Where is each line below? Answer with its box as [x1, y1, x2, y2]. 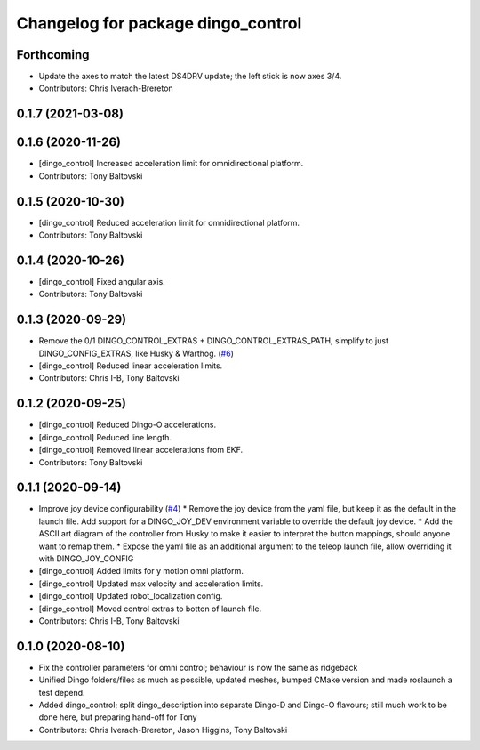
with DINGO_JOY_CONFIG [38, 552, 134, 564]
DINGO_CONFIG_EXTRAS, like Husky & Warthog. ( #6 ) [38, 348, 235, 359]
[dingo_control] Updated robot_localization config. [38, 591, 223, 601]
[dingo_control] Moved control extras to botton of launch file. [38, 603, 262, 614]
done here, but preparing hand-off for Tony [38, 712, 197, 722]
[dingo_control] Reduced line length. [38, 431, 172, 442]
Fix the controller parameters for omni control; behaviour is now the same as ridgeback [38, 662, 358, 673]
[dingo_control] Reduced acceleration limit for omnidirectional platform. [38, 217, 300, 228]
